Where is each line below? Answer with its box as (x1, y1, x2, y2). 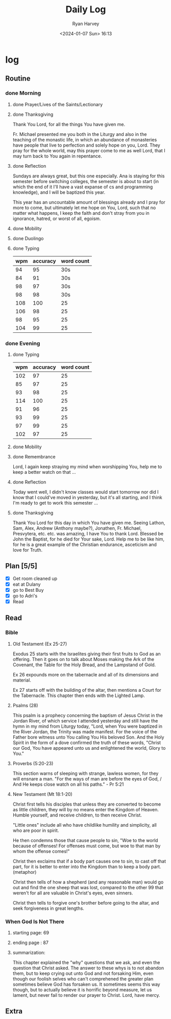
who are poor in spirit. (12, 827, 59, 833)
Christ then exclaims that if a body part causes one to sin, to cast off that (12, 858, 166, 864)
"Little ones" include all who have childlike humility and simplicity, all (12, 822, 157, 828)
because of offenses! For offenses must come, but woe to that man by (12, 843, 161, 849)
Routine (5, 74, 31, 83)
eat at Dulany (12, 581, 41, 587)
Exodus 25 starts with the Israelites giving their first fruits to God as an (12, 650, 161, 657)
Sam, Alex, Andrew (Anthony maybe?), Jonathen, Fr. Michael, (12, 525, 142, 531)
